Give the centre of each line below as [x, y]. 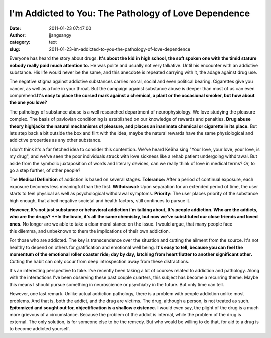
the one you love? [28, 102]
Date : [15, 28]
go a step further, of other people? [45, 170]
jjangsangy [60, 35]
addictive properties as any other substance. [55, 140]
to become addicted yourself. [40, 329]
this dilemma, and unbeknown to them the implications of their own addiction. [90, 231]
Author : [18, 35]
